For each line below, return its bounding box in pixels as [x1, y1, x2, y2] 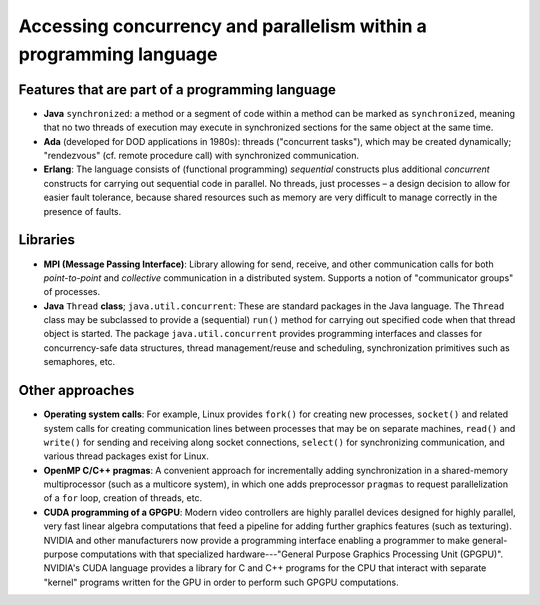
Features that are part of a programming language [18, 81, 337, 98]
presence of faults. [43, 205, 122, 217]
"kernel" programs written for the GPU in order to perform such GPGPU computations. [43, 576, 399, 588]
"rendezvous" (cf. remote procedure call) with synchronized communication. [43, 150, 360, 162]
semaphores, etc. [43, 356, 116, 368]
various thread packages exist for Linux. [43, 450, 209, 462]
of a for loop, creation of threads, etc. [43, 492, 203, 504]
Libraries [18, 231, 75, 249]
